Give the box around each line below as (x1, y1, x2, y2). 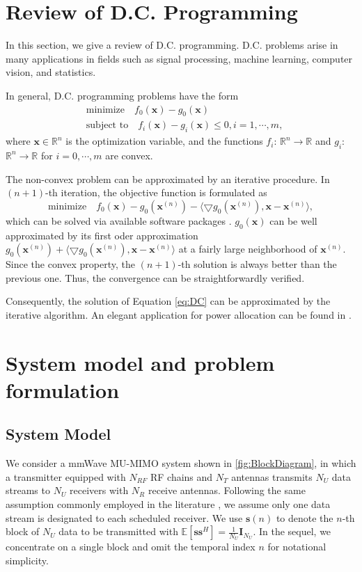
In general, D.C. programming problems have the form (6, 88, 239, 102)
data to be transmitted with (58, 524, 178, 539)
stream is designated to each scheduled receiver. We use (6, 510, 243, 525)
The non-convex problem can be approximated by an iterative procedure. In (6, 171, 330, 186)
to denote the (276, 510, 333, 525)
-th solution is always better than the (178, 257, 337, 271)
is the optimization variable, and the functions (65, 134, 263, 148)
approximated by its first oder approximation (6, 228, 198, 242)
